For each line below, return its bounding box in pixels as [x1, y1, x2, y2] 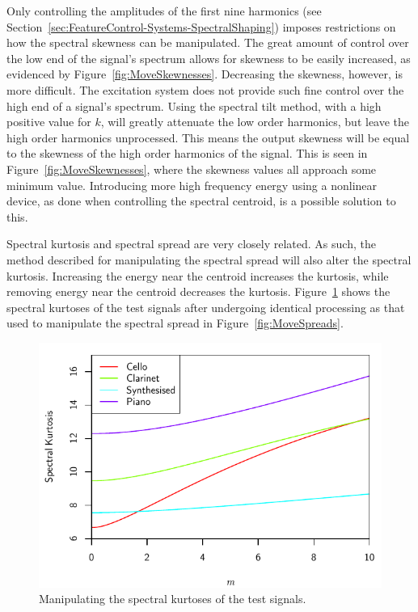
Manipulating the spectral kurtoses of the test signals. [39, 590, 306, 607]
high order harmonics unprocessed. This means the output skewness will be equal [6, 129, 410, 146]
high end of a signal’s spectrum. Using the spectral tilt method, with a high [6, 97, 382, 114]
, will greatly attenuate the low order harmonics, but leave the [100, 113, 410, 130]
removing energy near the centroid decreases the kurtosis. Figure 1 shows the [6, 283, 391, 300]
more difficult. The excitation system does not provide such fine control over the [6, 81, 404, 98]
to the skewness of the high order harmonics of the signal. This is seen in [6, 145, 368, 162]
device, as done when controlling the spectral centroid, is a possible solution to [6, 192, 396, 209]
